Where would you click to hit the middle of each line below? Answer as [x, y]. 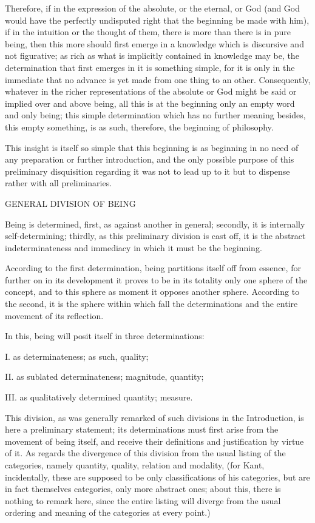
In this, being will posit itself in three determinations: [105, 336]
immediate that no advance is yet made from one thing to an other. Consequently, [158, 79]
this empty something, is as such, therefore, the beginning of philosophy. [139, 127]
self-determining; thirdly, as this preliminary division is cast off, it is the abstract [155, 236]
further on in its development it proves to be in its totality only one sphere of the [156, 279]
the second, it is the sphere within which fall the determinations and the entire [151, 304]
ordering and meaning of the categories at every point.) [108, 512]
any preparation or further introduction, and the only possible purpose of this [150, 159]
